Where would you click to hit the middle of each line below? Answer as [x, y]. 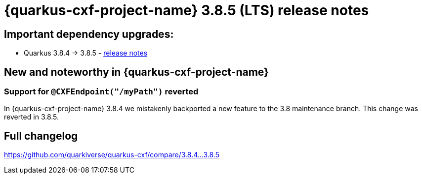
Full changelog [41, 136]
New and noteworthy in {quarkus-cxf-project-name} [136, 72]
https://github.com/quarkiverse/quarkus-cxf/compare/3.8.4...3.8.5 [112, 155]
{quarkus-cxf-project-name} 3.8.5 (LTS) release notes [187, 10]
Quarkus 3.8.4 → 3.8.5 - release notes [86, 53]
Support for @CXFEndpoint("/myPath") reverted [101, 92]
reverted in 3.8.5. [32, 117]
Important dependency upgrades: [89, 34]
